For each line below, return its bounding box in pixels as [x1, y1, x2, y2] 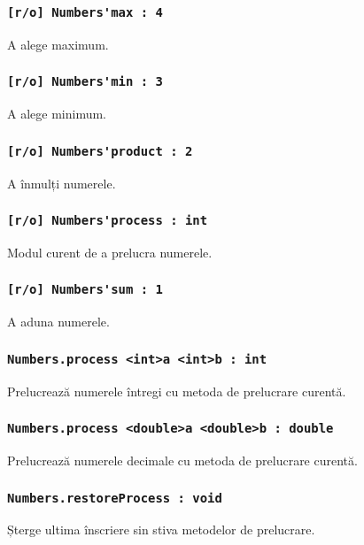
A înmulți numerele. [7, 173, 116, 192]
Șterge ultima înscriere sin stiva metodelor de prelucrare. [7, 520, 315, 539]
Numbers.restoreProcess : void [7, 490, 222, 505]
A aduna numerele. [7, 312, 110, 331]
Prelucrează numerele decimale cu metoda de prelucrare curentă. [7, 451, 358, 470]
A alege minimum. [7, 104, 106, 123]
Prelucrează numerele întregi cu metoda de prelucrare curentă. [7, 381, 346, 400]
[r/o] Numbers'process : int [7, 213, 208, 228]
